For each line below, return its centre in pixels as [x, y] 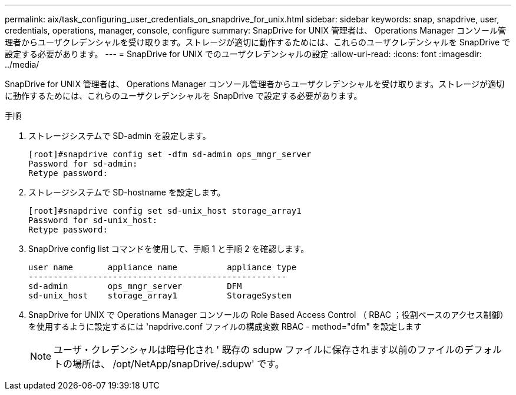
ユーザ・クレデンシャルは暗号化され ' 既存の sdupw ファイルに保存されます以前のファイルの [259, 350]
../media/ [22, 64]
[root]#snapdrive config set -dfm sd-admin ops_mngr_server [170, 154]
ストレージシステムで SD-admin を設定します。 [120, 136]
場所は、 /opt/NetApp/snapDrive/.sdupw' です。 [178, 364]
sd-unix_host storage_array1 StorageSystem [160, 296]
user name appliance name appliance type [163, 267]
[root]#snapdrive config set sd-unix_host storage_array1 [165, 211]
